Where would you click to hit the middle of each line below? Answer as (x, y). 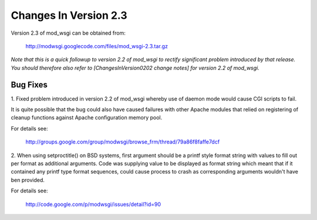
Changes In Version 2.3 (69, 15)
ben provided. (28, 180)
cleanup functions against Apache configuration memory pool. (87, 118)
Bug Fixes (29, 84)
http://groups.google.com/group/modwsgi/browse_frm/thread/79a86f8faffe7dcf (123, 142)
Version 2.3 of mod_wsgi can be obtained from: (68, 33)
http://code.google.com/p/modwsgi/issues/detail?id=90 (93, 204)
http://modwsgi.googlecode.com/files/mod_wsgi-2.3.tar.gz (97, 46)
